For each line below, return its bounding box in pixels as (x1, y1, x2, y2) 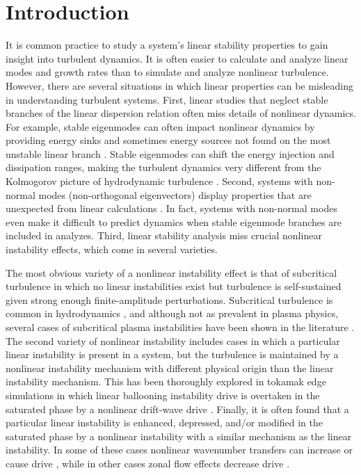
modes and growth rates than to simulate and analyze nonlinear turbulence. (6, 65, 329, 79)
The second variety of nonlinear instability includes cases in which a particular (6, 333, 340, 348)
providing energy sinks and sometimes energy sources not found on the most (6, 133, 331, 147)
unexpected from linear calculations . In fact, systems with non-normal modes (6, 201, 337, 216)
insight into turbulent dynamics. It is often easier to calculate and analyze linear (6, 51, 348, 65)
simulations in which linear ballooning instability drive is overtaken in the (6, 387, 320, 402)
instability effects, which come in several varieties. (6, 242, 218, 257)
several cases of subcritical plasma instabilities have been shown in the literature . (6, 320, 355, 334)
